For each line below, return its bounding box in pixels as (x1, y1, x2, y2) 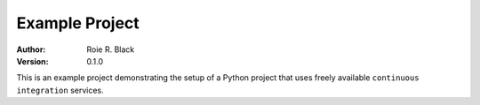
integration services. (16, 85, 104, 95)
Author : (16, 44, 46, 55)
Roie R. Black (86, 44, 135, 55)
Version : (16, 56, 49, 66)
